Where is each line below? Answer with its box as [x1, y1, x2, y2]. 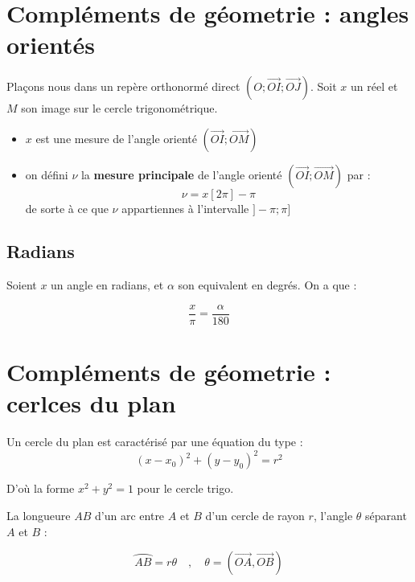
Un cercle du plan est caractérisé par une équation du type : [6, 433, 303, 450]
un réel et [351, 77, 398, 94]
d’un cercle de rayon [205, 506, 305, 523]
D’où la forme [6, 480, 75, 497]
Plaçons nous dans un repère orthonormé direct [6, 77, 240, 94]
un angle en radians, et [51, 277, 164, 293]
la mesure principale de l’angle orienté [80, 166, 282, 182]
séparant [365, 506, 407, 523]
